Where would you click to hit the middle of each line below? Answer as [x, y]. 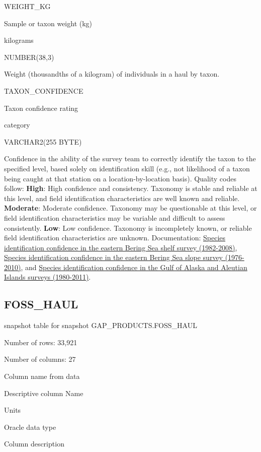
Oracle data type [30, 427]
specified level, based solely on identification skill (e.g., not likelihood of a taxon [127, 168]
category [17, 125]
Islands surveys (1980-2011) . [48, 277]
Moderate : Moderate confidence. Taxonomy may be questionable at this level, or [130, 208]
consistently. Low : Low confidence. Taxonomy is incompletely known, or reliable [128, 228]
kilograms [19, 40]
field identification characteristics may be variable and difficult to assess [115, 217]
